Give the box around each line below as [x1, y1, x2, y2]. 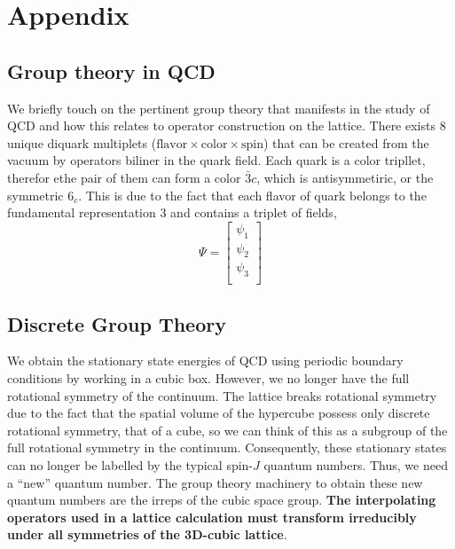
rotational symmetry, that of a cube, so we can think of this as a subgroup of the [7, 420, 448, 439]
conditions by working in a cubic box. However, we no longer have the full [7, 369, 410, 388]
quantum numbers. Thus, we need [263, 456, 448, 474]
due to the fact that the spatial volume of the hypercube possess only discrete [7, 404, 430, 422]
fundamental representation [7, 203, 156, 222]
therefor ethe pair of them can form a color [7, 168, 241, 186]
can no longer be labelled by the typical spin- [7, 456, 254, 474]
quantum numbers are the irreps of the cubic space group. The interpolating [7, 490, 436, 509]
